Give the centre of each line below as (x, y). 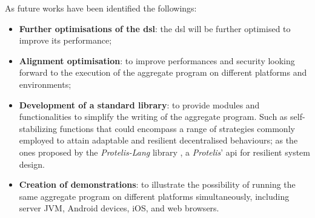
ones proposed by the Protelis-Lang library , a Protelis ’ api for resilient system (164, 152)
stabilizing (38, 128)
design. (32, 164)
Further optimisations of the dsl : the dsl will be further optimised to (155, 28)
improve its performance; (65, 40)
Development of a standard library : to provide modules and (139, 104)
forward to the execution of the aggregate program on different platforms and (163, 72)
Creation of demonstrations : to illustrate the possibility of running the (157, 184)
